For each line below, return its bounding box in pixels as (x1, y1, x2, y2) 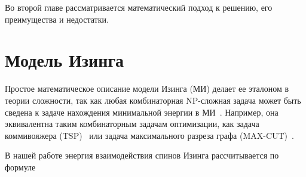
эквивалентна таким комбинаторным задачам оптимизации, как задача (5, 117, 259, 130)
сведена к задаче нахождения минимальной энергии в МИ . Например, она (5, 105, 279, 118)
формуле (5, 160, 36, 173)
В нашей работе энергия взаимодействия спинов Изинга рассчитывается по (5, 149, 279, 162)
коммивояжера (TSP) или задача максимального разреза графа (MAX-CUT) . (5, 129, 294, 141)
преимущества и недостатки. (5, 13, 109, 25)
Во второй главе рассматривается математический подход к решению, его (5, 1, 273, 13)
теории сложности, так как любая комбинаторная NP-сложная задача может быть (5, 94, 301, 106)
